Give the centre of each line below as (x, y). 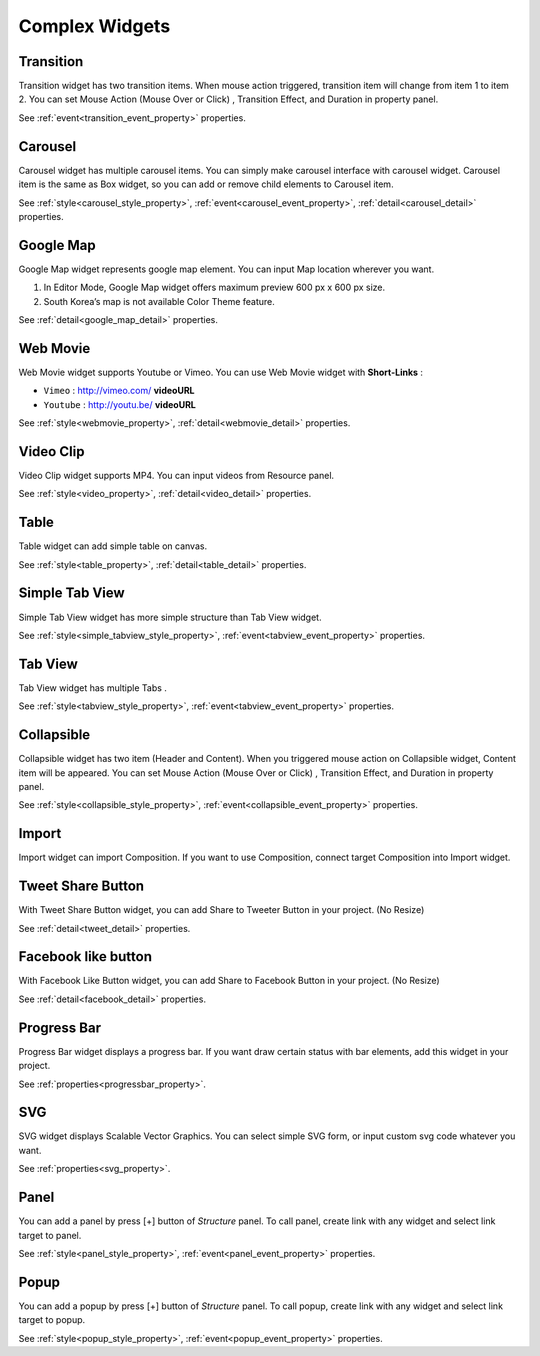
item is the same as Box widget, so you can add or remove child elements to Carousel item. (206, 184)
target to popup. (52, 1320)
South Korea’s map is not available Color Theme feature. (159, 301)
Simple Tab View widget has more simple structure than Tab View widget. (170, 617)
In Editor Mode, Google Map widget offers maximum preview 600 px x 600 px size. (214, 287)
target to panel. (50, 1235)
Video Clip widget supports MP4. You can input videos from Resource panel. (176, 475)
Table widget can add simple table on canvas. (113, 546)
